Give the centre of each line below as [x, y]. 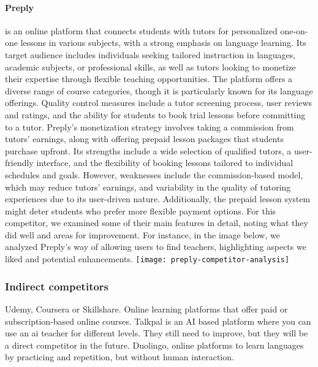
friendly [19, 163]
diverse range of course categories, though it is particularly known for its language [159, 90]
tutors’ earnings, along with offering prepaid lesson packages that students [144, 139]
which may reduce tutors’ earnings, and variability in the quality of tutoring [148, 187]
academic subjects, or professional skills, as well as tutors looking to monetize [150, 66]
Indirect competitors [57, 286]
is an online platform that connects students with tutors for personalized [141, 30]
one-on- [294, 30]
